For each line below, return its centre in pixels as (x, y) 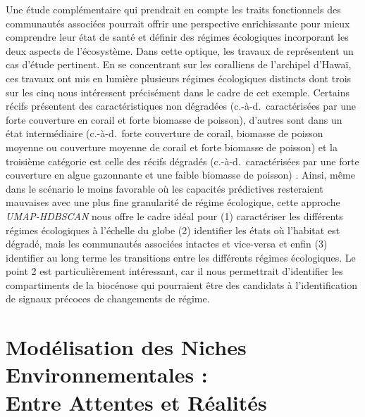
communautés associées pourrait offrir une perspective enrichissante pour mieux (178, 23)
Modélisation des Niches (126, 347)
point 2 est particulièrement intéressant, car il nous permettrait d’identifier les (174, 271)
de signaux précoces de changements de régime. (108, 299)
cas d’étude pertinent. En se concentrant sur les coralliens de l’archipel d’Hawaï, (179, 64)
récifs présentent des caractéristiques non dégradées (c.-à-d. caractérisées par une (181, 106)
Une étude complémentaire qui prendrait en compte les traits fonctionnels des (173, 9)
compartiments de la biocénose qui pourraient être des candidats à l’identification (182, 284)
